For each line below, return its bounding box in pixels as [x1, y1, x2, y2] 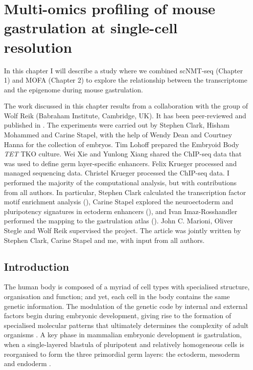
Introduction [4, 259, 69, 274]
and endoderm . [4, 358, 51, 369]
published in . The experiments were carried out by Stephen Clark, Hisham [4, 120, 230, 130]
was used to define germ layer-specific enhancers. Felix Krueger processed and [4, 158, 237, 168]
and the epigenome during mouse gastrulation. [4, 84, 143, 94]
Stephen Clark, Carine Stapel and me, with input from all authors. [4, 235, 205, 245]
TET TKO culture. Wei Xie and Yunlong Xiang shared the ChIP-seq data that [4, 149, 242, 159]
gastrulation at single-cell [4, 18, 178, 38]
